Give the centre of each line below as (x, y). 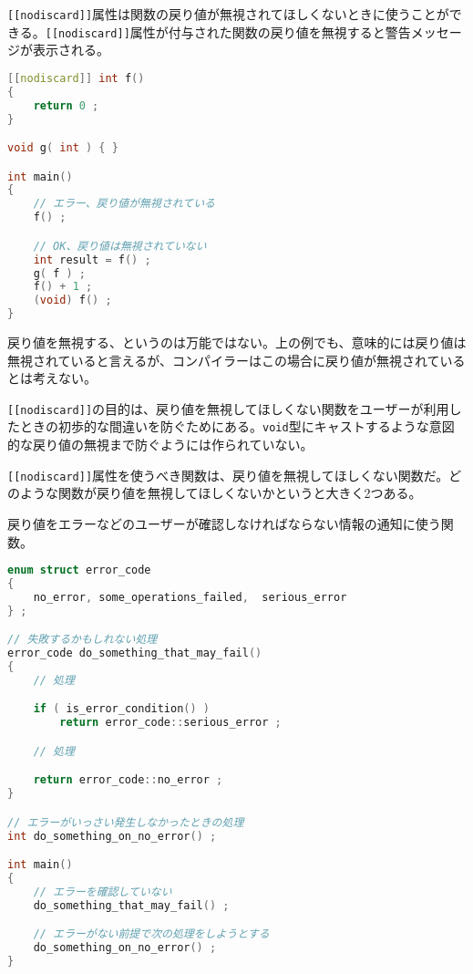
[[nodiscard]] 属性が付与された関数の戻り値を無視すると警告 (228, 31)
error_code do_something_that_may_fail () (135, 653)
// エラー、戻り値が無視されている (124, 204)
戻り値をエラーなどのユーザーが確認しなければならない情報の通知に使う (224, 523)
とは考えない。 (52, 378)
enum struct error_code (79, 570)
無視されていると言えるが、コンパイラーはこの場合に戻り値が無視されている (236, 360)
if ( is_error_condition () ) (122, 709)
